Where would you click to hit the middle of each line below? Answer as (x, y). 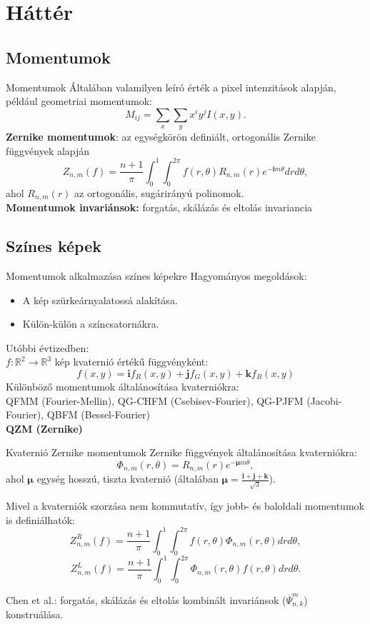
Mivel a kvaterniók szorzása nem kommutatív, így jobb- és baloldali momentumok (185, 506)
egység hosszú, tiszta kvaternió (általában (127, 479)
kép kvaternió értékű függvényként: (131, 362)
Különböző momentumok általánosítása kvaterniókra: (122, 386)
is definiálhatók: (40, 519)
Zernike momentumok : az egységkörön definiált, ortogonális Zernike (161, 137)
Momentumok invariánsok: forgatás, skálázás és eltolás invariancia (159, 207)
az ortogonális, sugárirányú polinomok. (159, 192)
